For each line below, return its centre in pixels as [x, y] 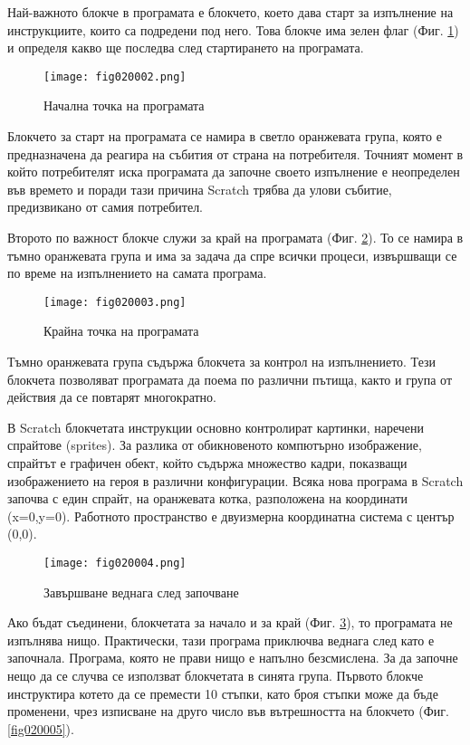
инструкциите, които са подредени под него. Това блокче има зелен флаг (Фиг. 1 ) [233, 29]
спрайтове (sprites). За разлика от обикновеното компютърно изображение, [215, 445]
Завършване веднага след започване [141, 592]
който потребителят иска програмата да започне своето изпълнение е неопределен [234, 172]
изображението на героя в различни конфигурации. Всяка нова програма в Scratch [235, 480]
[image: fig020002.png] [115, 76]
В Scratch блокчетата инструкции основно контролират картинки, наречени [216, 427]
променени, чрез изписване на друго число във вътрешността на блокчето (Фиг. [228, 711]
